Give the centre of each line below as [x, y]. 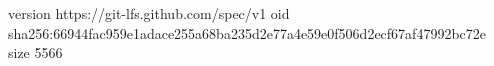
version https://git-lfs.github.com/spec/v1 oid [149, 13]
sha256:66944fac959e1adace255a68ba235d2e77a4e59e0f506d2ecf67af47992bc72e [247, 32]
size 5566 [35, 52]
